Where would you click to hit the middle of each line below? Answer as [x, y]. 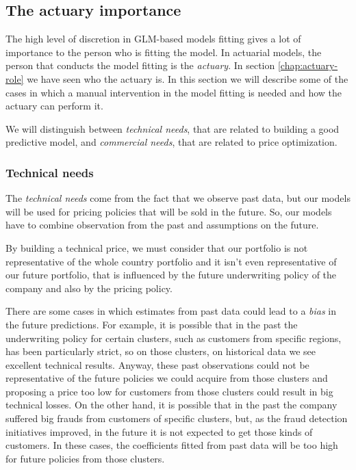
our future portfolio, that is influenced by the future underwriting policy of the [171, 275]
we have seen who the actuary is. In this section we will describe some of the [188, 78]
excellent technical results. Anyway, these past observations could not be [157, 364]
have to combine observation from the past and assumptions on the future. [162, 225]
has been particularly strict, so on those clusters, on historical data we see [161, 351]
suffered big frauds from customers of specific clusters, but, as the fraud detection [177, 418]
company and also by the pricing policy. [89, 288]
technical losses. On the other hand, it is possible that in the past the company [171, 405]
